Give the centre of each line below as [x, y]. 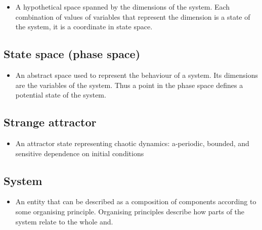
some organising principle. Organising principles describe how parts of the [130, 211]
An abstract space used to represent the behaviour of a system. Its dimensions [137, 75]
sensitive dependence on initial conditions [80, 153]
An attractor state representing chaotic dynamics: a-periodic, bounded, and [132, 143]
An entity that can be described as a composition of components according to [136, 201]
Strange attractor [50, 122]
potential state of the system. [61, 95]
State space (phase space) [72, 54]
